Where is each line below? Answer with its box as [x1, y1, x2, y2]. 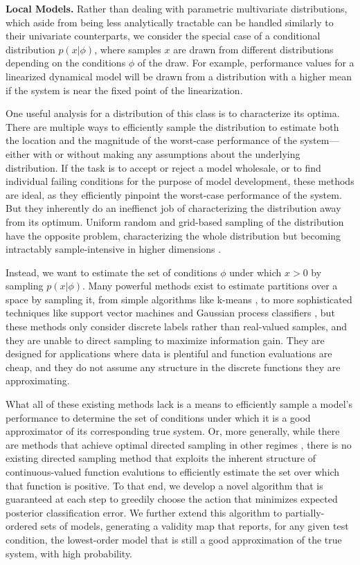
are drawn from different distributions [173, 42, 334, 56]
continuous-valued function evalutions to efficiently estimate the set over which [6, 465, 340, 478]
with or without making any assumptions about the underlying [33, 146, 300, 161]
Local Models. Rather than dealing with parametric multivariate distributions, [6, 1, 348, 15]
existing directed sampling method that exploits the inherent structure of [6, 451, 316, 465]
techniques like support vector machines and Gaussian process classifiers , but [6, 305, 335, 320]
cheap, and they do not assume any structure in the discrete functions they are [6, 359, 341, 374]
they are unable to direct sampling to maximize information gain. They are [6, 332, 325, 347]
